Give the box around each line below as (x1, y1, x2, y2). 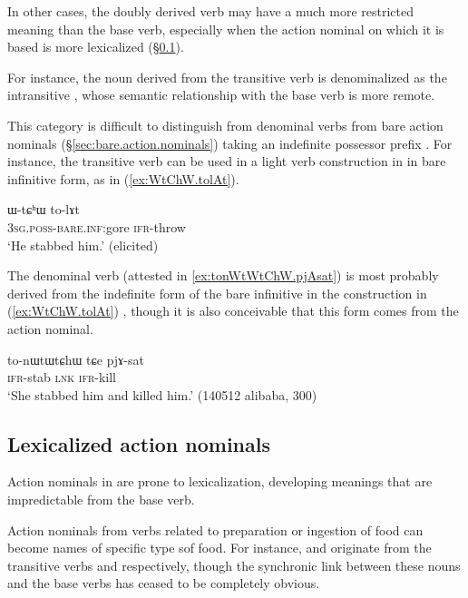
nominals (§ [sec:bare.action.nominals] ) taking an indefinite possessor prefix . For (7, 133, 453, 152)
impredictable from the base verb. (7, 490, 195, 509)
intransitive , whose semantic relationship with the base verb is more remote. (7, 85, 435, 104)
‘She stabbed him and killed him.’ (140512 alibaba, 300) (7, 385, 317, 404)
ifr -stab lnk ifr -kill (7, 368, 117, 387)
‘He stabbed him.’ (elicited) (7, 235, 159, 254)
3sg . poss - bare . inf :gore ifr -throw (7, 217, 186, 236)
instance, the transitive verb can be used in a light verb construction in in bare (7, 152, 446, 171)
